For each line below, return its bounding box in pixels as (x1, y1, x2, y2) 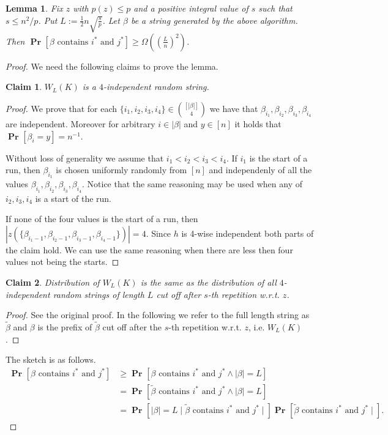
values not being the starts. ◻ (6, 255, 119, 268)
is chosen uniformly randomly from (56, 163, 187, 176)
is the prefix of (37, 321, 92, 333)
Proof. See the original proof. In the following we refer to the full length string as (6, 308, 310, 321)
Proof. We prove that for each (6, 102, 118, 115)
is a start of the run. (35, 191, 112, 204)
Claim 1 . (6, 80, 42, 93)
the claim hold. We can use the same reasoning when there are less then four (6, 243, 293, 256)
